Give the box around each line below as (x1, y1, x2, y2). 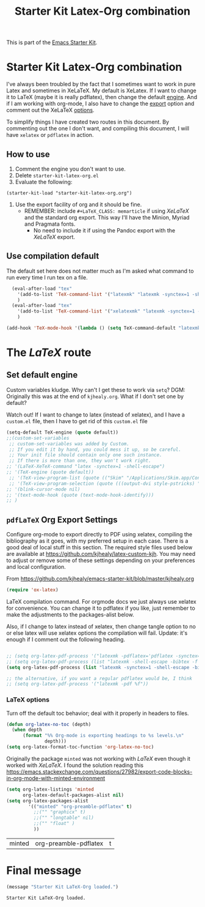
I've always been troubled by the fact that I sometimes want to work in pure (6, 81, 196, 88)
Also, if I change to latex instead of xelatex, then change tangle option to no (6, 623, 196, 630)
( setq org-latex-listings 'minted (6, 786, 95, 793)
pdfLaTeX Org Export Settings (6, 514, 118, 525)
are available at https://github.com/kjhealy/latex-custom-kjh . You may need (6, 550, 196, 558)
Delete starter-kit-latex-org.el (15, 171, 99, 179)
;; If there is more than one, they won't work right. (9, 457, 151, 464)
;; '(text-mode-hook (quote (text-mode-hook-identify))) (6, 492, 154, 498)
